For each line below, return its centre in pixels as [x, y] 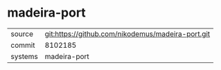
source [22, 34]
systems [24, 56]
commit [23, 45]
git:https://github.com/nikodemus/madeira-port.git [127, 34]
